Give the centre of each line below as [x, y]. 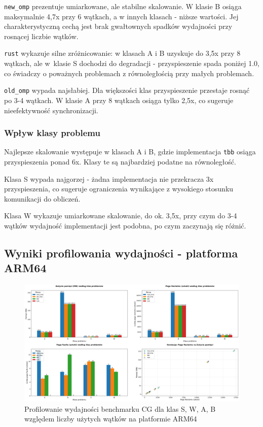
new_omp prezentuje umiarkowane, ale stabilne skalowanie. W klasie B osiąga [123, 6]
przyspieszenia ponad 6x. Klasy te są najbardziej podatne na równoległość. [120, 161]
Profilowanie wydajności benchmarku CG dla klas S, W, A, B [120, 408]
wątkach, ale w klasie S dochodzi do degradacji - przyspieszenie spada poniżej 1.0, [132, 63]
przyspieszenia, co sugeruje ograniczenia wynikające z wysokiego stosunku [119, 189]
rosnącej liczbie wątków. [41, 36]
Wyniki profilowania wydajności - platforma [121, 253]
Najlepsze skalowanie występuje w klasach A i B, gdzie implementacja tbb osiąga [130, 152]
